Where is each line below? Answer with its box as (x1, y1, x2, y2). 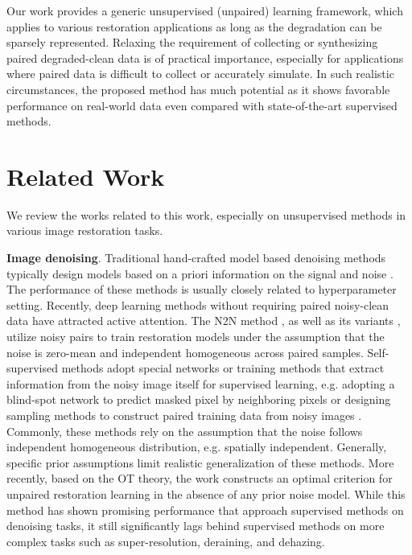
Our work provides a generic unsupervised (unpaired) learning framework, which (6, 2, 403, 18)
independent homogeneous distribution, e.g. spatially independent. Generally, (6, 438, 387, 455)
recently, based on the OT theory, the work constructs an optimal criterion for (6, 470, 393, 487)
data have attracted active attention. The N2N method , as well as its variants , (6, 312, 401, 329)
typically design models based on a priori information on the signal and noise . (6, 265, 393, 282)
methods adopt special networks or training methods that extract (61, 360, 385, 376)
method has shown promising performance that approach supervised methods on (6, 501, 404, 518)
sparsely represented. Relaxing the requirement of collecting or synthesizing (6, 34, 378, 51)
